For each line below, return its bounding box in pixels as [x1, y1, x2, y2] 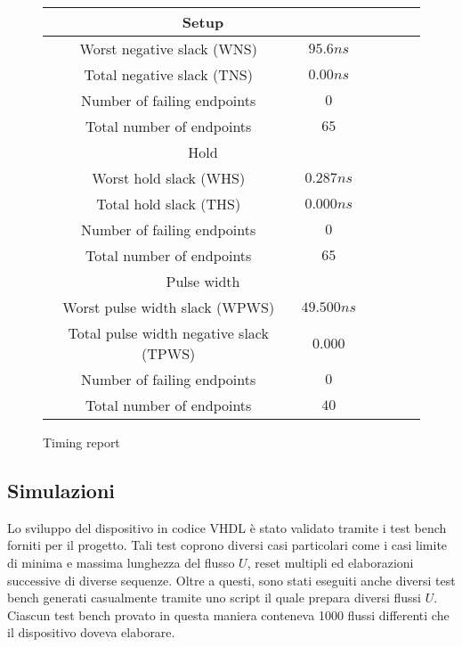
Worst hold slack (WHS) [92, 168, 246, 188]
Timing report [43, 433, 120, 451]
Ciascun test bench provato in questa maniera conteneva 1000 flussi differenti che [7, 605, 450, 624]
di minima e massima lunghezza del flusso [7, 553, 235, 571]
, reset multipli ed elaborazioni [247, 553, 414, 571]
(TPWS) [142, 343, 196, 364]
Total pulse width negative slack [68, 323, 269, 343]
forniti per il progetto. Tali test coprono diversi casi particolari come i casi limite [7, 536, 448, 554]
